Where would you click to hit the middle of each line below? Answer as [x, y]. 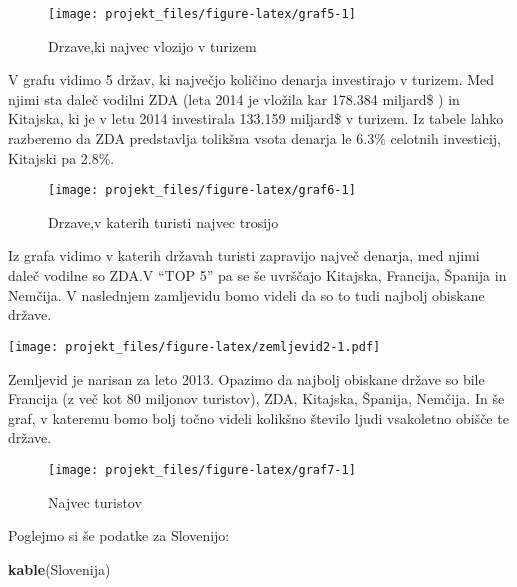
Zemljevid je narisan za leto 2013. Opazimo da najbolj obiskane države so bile [246, 378]
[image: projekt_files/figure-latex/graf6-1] [202, 190]
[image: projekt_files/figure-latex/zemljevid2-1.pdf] [194, 346]
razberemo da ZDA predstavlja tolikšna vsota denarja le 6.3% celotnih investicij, [254, 138]
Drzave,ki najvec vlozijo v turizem [152, 45]
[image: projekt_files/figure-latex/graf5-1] [202, 14]
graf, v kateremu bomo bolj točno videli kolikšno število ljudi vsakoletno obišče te [258, 417]
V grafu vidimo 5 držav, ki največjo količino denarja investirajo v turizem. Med [251, 79]
